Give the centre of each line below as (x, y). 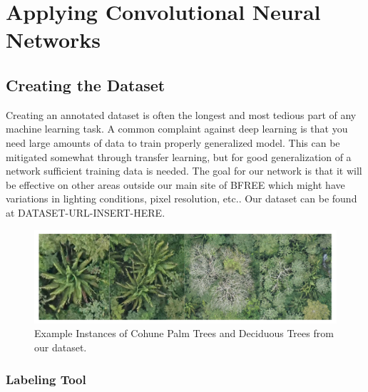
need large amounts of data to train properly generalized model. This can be (173, 142)
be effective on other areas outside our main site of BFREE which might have (175, 184)
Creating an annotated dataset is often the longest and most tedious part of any (181, 114)
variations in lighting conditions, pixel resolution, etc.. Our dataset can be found (182, 198)
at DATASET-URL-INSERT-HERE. (86, 212)
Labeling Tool (46, 379)
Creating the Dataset (86, 84)
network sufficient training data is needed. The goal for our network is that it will (184, 171)
